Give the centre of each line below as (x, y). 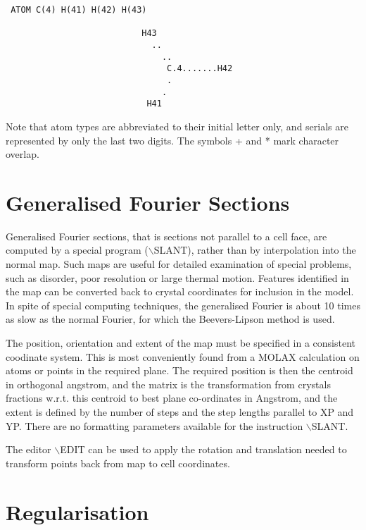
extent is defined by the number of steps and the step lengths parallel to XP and (180, 411)
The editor (29, 449)
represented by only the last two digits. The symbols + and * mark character (172, 140)
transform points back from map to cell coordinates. (118, 463)
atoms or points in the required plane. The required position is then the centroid (179, 370)
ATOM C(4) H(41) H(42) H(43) (79, 10)
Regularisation (77, 511)
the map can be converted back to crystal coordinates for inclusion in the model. (180, 291)
